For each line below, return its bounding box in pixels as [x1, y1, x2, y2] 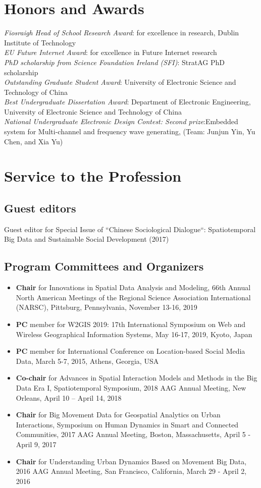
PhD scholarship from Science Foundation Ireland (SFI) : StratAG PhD [4, 57, 225, 67]
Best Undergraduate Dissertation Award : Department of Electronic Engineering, [4, 96, 251, 107]
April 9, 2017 [16, 439, 57, 449]
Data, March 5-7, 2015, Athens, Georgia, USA [16, 355, 159, 366]
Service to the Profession [4, 166, 182, 186]
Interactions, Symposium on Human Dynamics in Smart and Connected [16, 419, 239, 429]
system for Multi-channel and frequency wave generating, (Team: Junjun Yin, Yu [4, 126, 255, 137]
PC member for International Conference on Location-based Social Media [16, 346, 245, 356]
